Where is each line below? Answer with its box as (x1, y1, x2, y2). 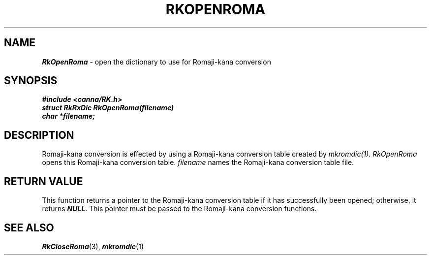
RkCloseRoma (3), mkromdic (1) (42, 242, 144, 251)
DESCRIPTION (4, 129, 74, 141)
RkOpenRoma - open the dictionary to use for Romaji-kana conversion (42, 57, 271, 66)
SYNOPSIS (4, 74, 58, 87)
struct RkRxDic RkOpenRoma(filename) (42, 103, 174, 112)
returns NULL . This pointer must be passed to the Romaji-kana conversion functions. (42, 204, 317, 213)
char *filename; (42, 112, 95, 121)
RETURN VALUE (4, 175, 83, 188)
